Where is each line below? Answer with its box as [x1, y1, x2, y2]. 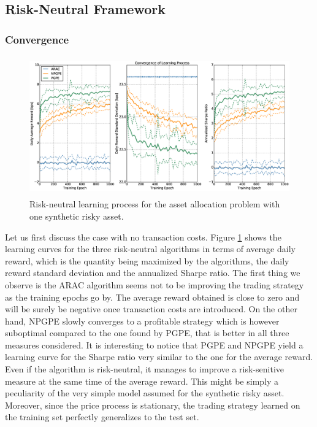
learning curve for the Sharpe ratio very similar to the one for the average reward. [5, 350, 313, 363]
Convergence [5, 31, 69, 47]
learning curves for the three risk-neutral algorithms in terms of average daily [5, 242, 296, 255]
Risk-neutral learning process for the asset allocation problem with [29, 198, 280, 210]
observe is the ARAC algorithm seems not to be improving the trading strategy [5, 278, 304, 291]
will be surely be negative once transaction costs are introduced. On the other [5, 302, 297, 315]
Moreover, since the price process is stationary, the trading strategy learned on [5, 398, 300, 411]
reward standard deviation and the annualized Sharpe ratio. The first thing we [5, 266, 300, 279]
